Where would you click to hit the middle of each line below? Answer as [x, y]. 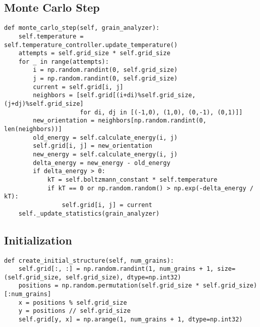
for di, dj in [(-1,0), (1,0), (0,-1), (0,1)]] [161, 112]
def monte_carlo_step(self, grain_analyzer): [82, 28]
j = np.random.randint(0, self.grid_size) [105, 79]
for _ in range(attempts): [64, 62]
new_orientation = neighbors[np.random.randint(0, [120, 121]
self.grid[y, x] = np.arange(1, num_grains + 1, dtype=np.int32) [131, 320]
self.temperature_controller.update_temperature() [91, 45]
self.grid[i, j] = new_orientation [93, 146]
